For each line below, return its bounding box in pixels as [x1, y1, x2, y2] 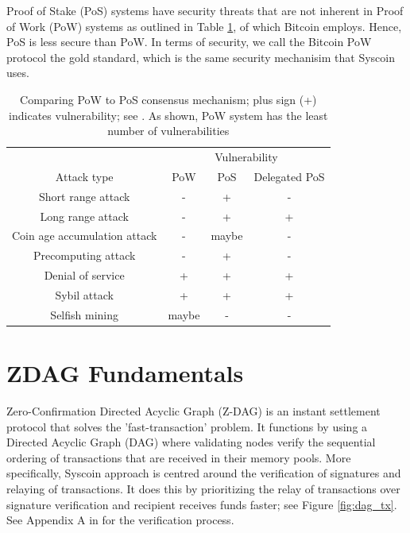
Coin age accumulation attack [12, 227, 157, 244]
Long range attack [40, 207, 129, 224]
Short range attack [38, 187, 130, 204]
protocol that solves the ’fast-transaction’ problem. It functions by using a [6, 418, 368, 435]
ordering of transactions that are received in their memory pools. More [6, 449, 351, 465]
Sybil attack [55, 286, 114, 303]
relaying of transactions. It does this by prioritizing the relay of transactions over [6, 480, 400, 496]
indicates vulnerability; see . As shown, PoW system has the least [9, 106, 328, 123]
